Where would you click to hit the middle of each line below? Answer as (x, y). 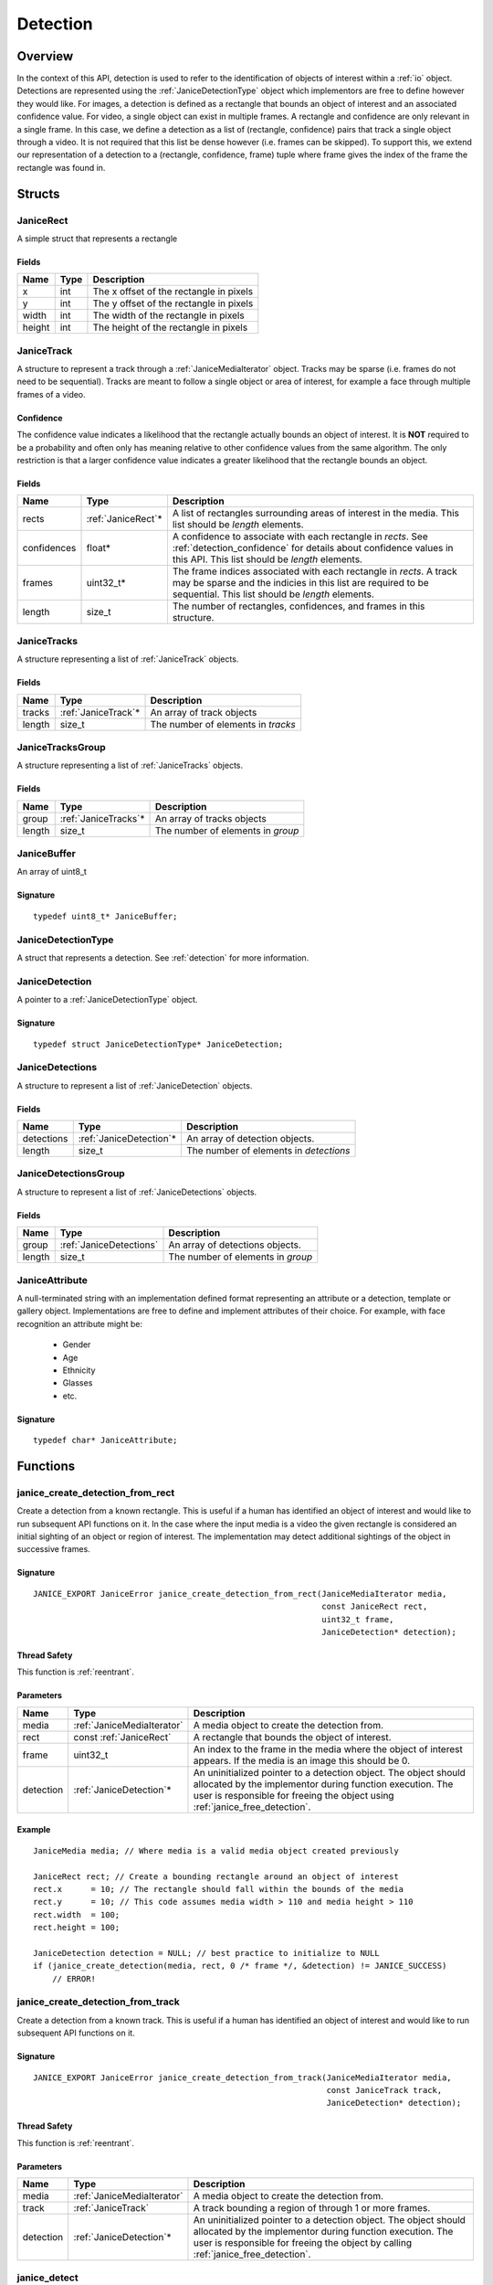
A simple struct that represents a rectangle (97, 239)
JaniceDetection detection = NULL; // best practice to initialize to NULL (206, 1953)
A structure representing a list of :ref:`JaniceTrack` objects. (128, 659)
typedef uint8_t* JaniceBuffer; (105, 916)
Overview (45, 56)
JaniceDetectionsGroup (71, 1174)
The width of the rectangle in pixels (169, 315)
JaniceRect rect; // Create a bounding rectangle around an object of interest (216, 1876)
